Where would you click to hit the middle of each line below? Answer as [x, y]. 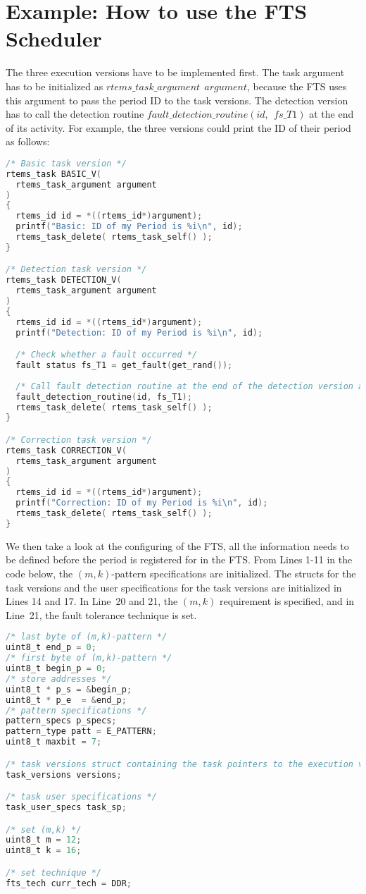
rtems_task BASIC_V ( [54, 174]
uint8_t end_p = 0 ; [51, 648]
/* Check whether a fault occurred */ [107, 355]
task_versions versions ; [64, 774]
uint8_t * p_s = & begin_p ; [69, 689]
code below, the [39, 574]
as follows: [28, 141]
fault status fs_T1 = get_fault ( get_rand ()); [124, 366]
